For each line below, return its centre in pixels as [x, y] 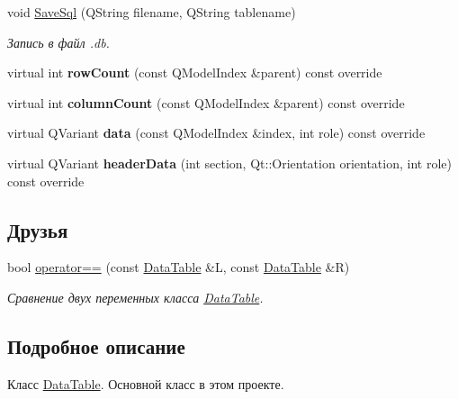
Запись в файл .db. [58, 42]
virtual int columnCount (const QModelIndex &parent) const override [206, 102]
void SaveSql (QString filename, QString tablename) [152, 12]
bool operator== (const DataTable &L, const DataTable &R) [179, 267]
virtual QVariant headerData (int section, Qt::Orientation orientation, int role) [229, 163]
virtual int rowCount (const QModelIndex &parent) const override [195, 73]
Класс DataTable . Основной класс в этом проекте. [146, 383]
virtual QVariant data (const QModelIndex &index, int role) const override [216, 133]
